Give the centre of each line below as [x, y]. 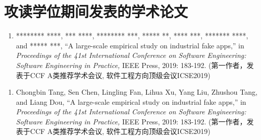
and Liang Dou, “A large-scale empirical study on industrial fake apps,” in [131, 101]
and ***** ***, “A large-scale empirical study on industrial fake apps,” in [130, 45]
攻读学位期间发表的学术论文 [96, 11]
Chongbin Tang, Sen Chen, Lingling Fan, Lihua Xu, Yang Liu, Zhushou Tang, [137, 92]
